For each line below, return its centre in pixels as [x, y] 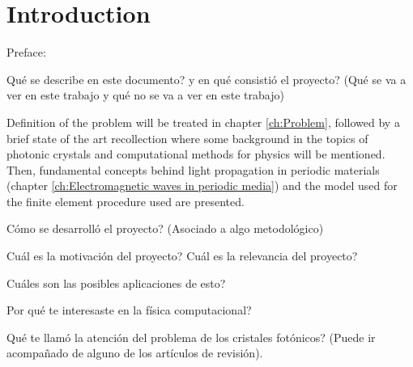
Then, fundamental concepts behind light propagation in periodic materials [193, 169]
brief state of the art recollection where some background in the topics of [187, 138]
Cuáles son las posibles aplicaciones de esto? [116, 283]
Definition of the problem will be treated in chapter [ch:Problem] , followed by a [203, 122]
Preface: [26, 52]
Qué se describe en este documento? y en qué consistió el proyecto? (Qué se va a [206, 79]
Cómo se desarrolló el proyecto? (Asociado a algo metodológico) [165, 228]
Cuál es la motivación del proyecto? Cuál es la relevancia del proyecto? [182, 256]
